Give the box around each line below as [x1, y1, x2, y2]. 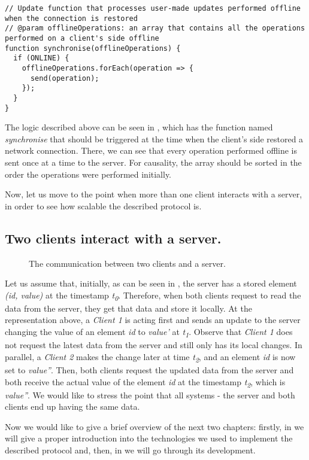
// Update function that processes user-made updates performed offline [5, 4, 301, 13]
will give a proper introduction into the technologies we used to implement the [5, 432, 293, 444]
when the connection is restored [5, 14, 138, 23]
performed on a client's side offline [5, 33, 159, 42]
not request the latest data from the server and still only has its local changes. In [5, 339, 302, 351]
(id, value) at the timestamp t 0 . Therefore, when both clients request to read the [5, 288, 301, 303]
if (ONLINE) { [13, 54, 69, 63]
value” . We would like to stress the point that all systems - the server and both [5, 388, 295, 401]
